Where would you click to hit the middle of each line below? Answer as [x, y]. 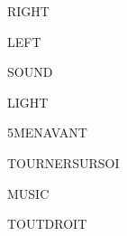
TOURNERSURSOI [63, 162]
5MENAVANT [47, 132]
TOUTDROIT [47, 224]
